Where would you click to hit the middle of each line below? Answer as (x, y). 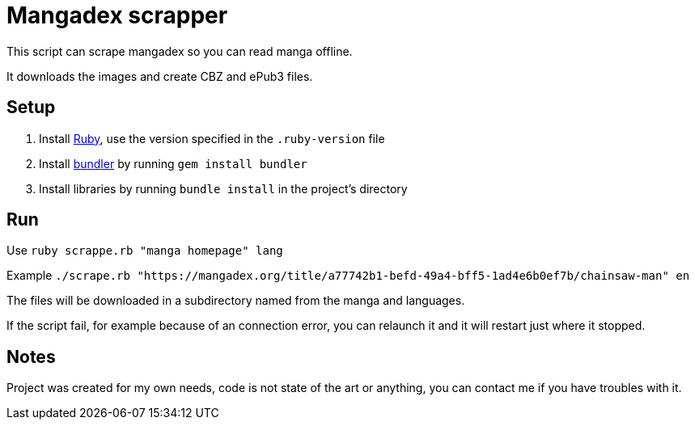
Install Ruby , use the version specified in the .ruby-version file (212, 138)
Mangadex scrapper (117, 15)
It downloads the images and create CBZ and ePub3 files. (160, 76)
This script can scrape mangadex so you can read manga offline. (180, 51)
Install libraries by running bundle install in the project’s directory (223, 188)
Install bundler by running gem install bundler (173, 163)
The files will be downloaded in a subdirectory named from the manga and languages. (236, 301)
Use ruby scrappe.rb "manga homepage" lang (145, 251)
